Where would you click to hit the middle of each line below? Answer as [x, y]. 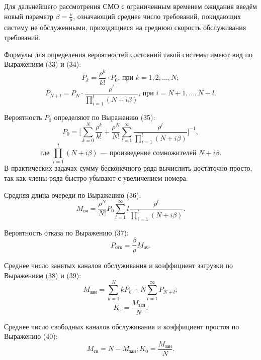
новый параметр [29, 16]
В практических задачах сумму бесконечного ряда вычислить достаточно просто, [128, 168]
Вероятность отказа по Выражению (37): [66, 232]
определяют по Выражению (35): [105, 117]
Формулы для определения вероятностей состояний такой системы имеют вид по [128, 54]
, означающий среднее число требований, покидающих [157, 16]
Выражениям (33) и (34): [43, 64]
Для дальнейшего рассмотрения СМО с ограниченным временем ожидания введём [130, 6]
